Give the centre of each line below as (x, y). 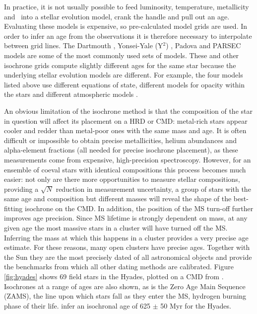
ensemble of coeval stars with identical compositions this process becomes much (125, 169)
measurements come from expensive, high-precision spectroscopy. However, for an (128, 159)
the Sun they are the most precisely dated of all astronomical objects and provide (128, 257)
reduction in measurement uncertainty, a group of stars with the (153, 189)
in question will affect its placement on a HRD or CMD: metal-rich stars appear (126, 120)
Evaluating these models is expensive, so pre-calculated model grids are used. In (126, 26)
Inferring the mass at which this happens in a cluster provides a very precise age (126, 237)
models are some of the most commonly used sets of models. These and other (122, 55)
